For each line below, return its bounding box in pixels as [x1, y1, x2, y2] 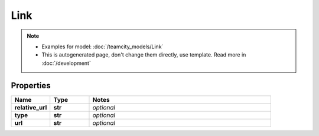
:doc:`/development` [41, 59, 91, 67]
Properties [11, 80, 51, 91]
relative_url [14, 103, 47, 111]
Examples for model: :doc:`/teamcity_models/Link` [41, 43, 164, 50]
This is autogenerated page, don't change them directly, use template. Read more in [41, 51, 246, 58]
